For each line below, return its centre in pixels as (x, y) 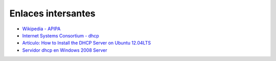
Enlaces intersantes (52, 13)
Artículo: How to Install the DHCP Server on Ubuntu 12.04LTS (87, 43)
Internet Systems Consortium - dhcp (61, 35)
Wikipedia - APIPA (41, 29)
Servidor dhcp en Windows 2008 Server (65, 50)
